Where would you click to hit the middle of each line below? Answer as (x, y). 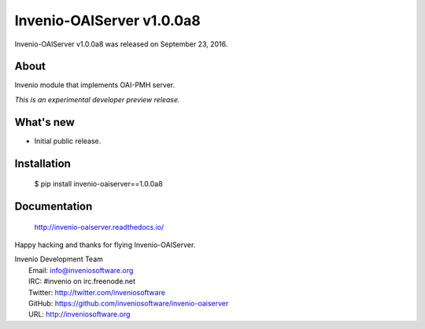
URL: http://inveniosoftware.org (79, 314)
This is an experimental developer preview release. (97, 99)
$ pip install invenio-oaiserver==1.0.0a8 (98, 184)
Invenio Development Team (59, 259)
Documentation (54, 206)
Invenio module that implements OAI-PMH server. (95, 85)
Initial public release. (68, 141)
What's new (44, 122)
